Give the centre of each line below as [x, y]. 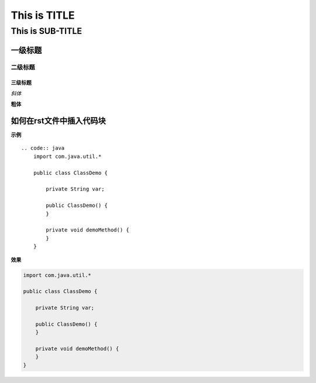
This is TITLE [43, 15]
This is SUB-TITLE [46, 31]
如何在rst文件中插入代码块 [59, 121]
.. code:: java [43, 148]
